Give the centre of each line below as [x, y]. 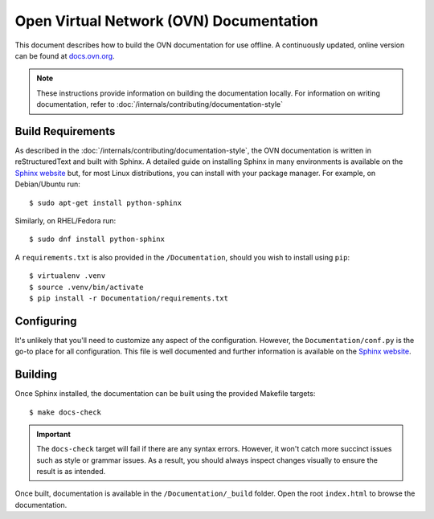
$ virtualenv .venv [68, 276]
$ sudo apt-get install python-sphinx [106, 202]
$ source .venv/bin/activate [86, 287]
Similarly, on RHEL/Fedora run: [66, 220]
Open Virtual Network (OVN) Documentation [167, 21]
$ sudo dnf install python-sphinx [97, 239]
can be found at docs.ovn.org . [65, 55]
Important [54, 434]
